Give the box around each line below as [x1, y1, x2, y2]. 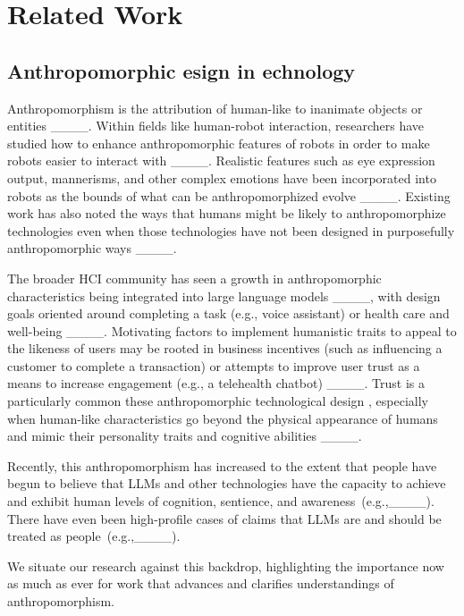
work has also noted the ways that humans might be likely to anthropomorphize [7, 204, 446, 223]
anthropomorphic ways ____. [7, 239, 177, 257]
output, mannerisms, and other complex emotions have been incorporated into [7, 168, 436, 187]
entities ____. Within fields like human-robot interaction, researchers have [7, 116, 425, 135]
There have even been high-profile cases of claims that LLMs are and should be [7, 509, 442, 527]
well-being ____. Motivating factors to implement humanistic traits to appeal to [7, 321, 457, 340]
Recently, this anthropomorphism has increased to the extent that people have [7, 456, 437, 475]
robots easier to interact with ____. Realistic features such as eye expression [7, 151, 435, 170]
